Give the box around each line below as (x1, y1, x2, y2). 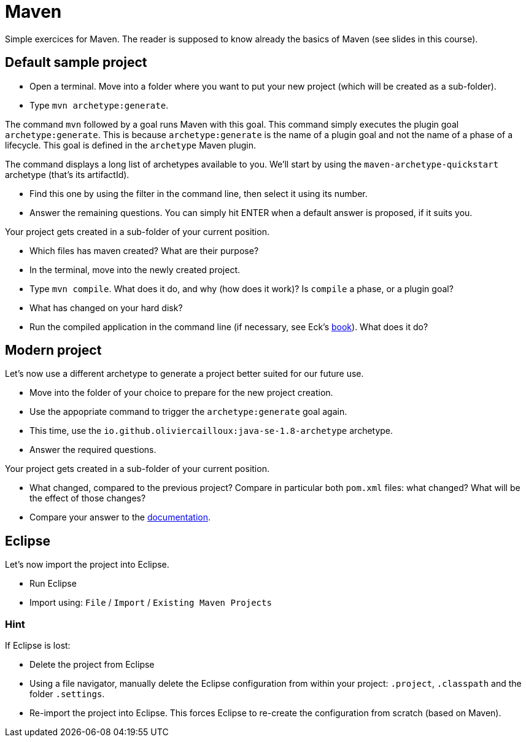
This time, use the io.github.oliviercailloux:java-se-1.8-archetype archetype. (29, 425, 393, 436)
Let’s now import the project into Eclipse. (5, 559, 169, 570)
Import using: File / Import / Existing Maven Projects (29, 597, 272, 608)
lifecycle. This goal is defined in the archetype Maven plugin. (5, 139, 257, 150)
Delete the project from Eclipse (29, 659, 155, 670)
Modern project (5, 342, 102, 358)
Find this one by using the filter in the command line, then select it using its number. (29, 188, 368, 199)
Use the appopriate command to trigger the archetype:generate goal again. (29, 406, 347, 417)
